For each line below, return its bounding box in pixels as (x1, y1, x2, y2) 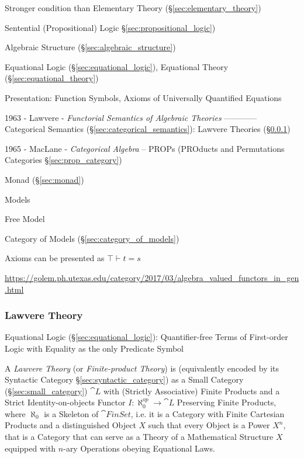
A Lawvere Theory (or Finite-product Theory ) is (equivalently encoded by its (5, 362, 279, 374)
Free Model (5, 213, 45, 225)
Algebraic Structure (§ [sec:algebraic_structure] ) (5, 41, 176, 53)
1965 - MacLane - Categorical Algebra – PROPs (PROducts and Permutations (5, 142, 285, 154)
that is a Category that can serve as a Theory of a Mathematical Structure (5, 431, 274, 443)
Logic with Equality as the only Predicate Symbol (5, 342, 184, 354)
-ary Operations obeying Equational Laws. (63, 442, 215, 454)
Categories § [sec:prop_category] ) (5, 154, 122, 166)
